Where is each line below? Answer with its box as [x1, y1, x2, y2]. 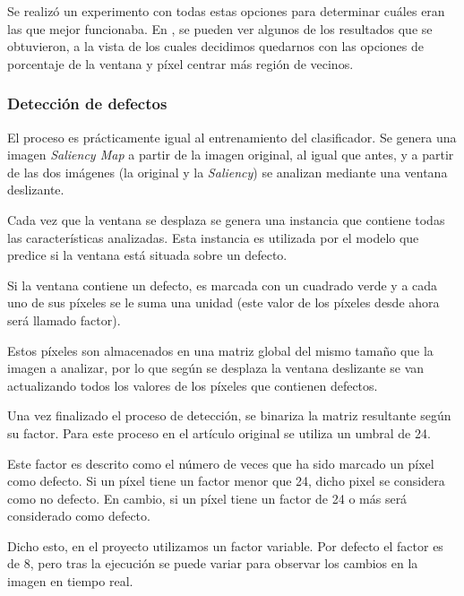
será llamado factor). [7, 310, 121, 329]
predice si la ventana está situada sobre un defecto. [7, 246, 288, 264]
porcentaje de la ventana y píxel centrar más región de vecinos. [7, 54, 354, 73]
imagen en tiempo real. [7, 572, 133, 591]
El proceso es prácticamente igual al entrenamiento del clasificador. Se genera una [7, 127, 457, 146]
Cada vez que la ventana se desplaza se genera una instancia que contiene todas [7, 210, 445, 229]
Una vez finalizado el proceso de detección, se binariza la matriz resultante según [7, 406, 451, 425]
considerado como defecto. [7, 506, 150, 525]
